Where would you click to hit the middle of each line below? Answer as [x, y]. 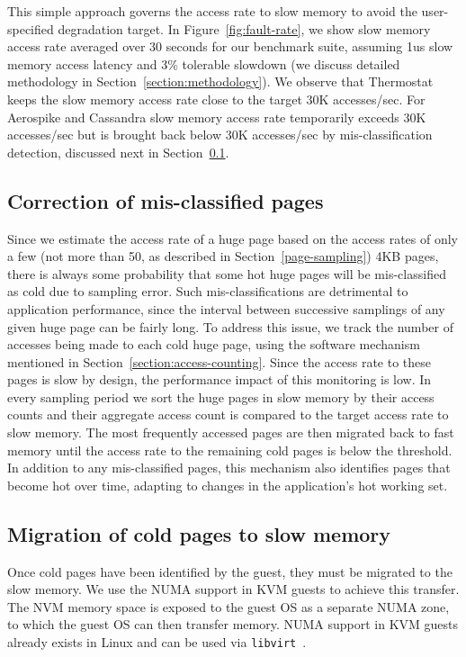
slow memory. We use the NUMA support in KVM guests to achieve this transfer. [233, 589]
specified [31, 28]
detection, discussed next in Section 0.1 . [118, 152]
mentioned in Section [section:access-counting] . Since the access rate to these [219, 361]
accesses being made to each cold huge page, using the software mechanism [214, 344]
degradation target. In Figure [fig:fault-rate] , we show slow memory [244, 28]
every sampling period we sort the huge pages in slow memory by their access [221, 396]
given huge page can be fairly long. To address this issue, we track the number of [230, 326]
